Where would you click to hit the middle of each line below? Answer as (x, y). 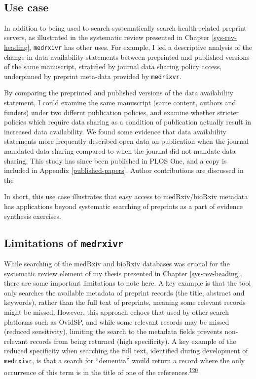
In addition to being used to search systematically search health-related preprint (125, 27)
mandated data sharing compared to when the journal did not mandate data (120, 151)
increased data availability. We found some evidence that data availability (115, 131)
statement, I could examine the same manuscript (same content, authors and (120, 103)
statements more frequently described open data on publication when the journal (126, 141)
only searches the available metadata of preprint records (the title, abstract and (124, 292)
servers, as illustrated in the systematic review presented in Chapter (107, 37)
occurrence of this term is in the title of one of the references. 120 (101, 371)
